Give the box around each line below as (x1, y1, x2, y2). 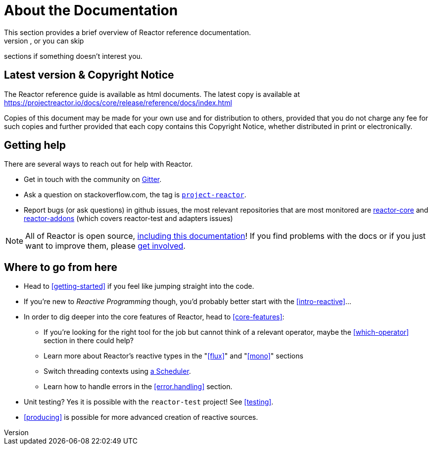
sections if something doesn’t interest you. (4, 51, 143, 60)
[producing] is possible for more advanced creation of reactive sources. (24, 413, 258, 422)
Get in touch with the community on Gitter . (24, 175, 162, 184)
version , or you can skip (4, 36, 84, 45)
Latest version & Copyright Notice (4, 69, 174, 82)
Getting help (4, 139, 66, 152)
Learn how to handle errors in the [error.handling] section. (44, 382, 233, 391)
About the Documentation (4, 2, 178, 19)
